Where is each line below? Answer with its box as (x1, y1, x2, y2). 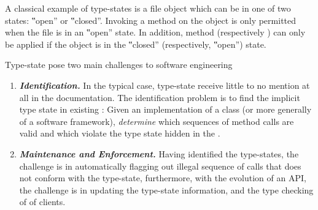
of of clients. (19, 195, 66, 208)
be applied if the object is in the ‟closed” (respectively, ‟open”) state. (5, 37, 266, 50)
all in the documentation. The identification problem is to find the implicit (19, 91, 300, 103)
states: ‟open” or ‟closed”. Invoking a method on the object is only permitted (5, 13, 297, 26)
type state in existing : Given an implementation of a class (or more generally (19, 103, 312, 116)
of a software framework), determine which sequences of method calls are (19, 114, 294, 127)
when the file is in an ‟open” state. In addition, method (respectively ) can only (5, 26, 306, 39)
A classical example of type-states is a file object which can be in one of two (5, 2, 291, 14)
